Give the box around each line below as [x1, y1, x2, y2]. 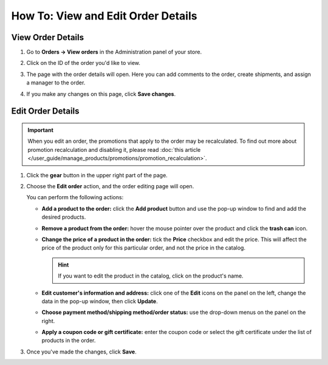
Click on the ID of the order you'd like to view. [26, 60, 141, 67]
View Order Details [11, 32, 84, 43]
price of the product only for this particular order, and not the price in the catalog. [41, 244, 246, 251]
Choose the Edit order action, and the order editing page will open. [26, 182, 194, 189]
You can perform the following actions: [26, 194, 124, 201]
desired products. [41, 213, 86, 221]
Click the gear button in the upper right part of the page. [26, 171, 168, 179]
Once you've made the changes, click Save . [26, 348, 137, 355]
